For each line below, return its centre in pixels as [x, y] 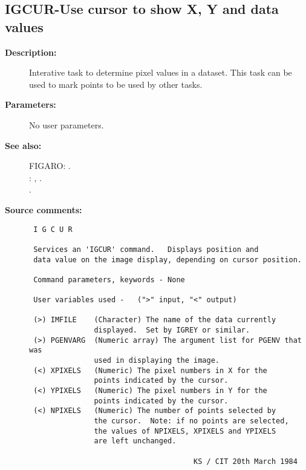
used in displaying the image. [157, 361]
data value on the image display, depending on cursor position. [168, 260]
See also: [23, 145]
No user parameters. [67, 124]
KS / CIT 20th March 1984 [246, 461]
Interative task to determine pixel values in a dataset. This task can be [161, 72]
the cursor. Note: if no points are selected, [191, 421]
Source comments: [44, 209]
